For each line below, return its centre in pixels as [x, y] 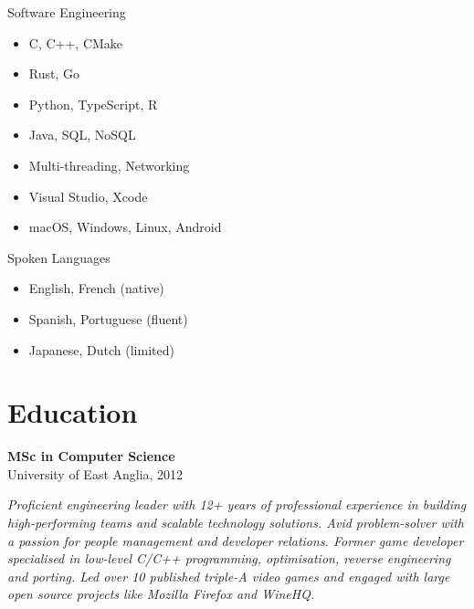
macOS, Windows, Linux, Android [125, 227]
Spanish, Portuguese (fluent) [108, 318]
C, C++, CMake [76, 42]
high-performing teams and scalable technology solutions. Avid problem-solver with [236, 523]
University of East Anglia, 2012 [95, 473]
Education [73, 412]
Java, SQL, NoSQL [82, 135]
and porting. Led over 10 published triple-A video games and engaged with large [229, 576]
